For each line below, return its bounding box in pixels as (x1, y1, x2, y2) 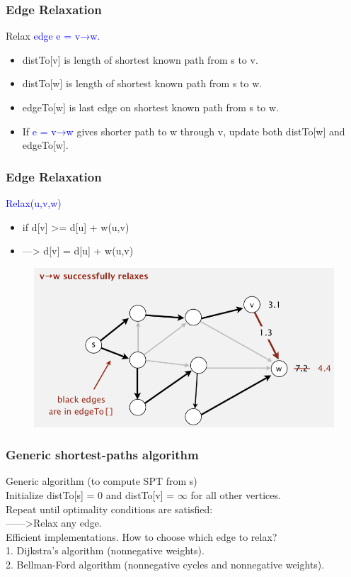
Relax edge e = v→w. (6, 28, 100, 43)
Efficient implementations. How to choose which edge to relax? (6, 529, 277, 544)
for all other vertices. (190, 488, 281, 503)
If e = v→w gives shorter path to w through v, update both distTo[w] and (22, 123, 345, 138)
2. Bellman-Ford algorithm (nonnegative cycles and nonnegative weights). (6, 556, 325, 571)
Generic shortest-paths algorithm (6, 446, 199, 464)
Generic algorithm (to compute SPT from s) (6, 474, 197, 488)
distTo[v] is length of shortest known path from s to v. (22, 52, 258, 67)
